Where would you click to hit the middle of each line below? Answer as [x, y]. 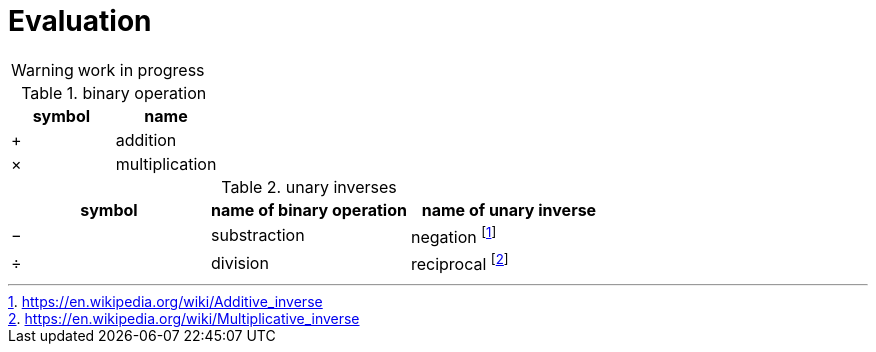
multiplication [166, 163]
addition [146, 139]
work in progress [141, 69]
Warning [42, 69]
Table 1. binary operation [114, 92]
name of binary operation [308, 209]
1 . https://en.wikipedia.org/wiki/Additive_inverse [165, 302]
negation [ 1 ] [453, 235]
